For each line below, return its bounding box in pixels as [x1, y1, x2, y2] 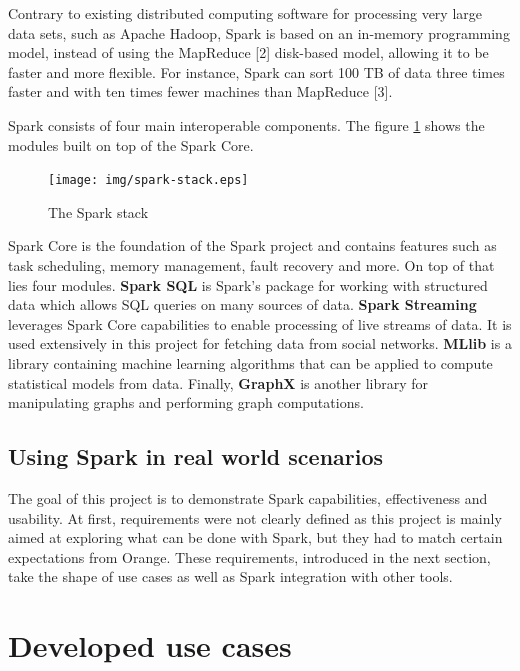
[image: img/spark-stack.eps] [48, 173, 249, 188]
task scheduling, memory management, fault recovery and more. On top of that [8, 255, 495, 275]
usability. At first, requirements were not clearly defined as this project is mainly [8, 507, 502, 528]
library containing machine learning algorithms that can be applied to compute [8, 352, 493, 373]
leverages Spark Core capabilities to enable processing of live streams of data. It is [8, 313, 512, 334]
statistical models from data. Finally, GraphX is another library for [8, 372, 428, 393]
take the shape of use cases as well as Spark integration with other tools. [8, 566, 453, 587]
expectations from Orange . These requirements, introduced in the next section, [8, 546, 491, 567]
